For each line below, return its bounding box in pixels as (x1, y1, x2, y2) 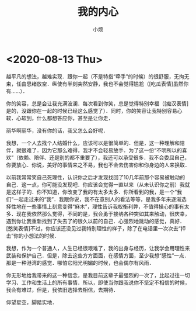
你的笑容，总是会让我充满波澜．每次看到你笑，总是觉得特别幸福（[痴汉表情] (6, 100, 189, 107)
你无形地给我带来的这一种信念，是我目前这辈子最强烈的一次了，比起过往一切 (6, 271, 190, 278)
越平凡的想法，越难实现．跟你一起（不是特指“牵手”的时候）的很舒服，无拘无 (6, 72, 190, 80)
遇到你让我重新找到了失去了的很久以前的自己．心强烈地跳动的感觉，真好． (6, 217, 185, 224)
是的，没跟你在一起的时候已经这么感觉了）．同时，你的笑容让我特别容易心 (6, 107, 183, 114)
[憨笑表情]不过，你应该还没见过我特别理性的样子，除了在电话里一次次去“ (6, 224, 181, 231)
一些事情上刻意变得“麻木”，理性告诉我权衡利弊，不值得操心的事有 (26, 203, 185, 210)
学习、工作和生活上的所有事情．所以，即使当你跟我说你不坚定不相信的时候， (6, 279, 190, 286)
